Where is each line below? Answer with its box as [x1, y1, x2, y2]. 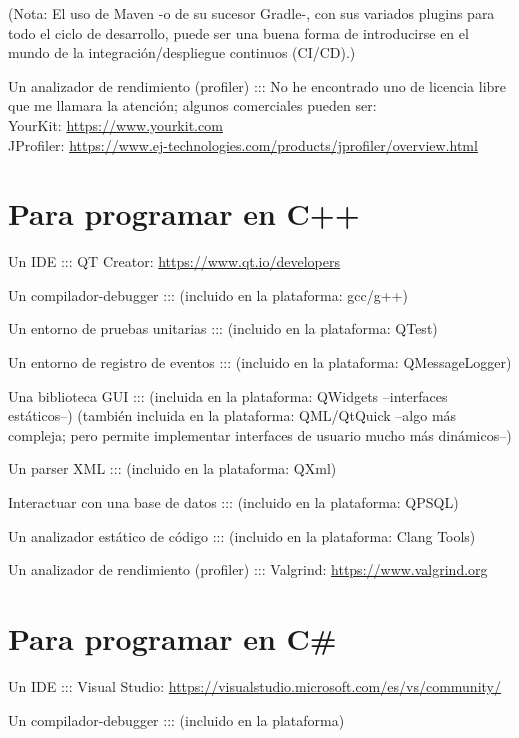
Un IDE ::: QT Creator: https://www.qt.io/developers [8, 251, 341, 272]
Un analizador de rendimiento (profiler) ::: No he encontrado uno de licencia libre [8, 75, 507, 96]
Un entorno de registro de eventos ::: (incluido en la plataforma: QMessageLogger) [8, 352, 512, 373]
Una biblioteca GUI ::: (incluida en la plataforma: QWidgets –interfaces [8, 385, 448, 406]
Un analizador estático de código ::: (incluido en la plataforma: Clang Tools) [8, 525, 476, 546]
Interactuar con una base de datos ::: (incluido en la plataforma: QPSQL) [8, 492, 459, 513]
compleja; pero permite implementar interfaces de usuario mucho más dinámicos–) [8, 424, 512, 445]
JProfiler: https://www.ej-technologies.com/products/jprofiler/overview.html [8, 134, 478, 155]
